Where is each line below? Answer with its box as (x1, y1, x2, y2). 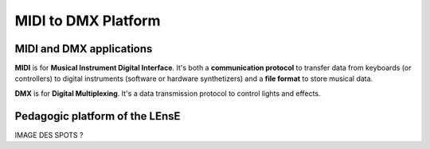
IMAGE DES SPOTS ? (14, 130, 84, 139)
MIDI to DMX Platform (14, 12, 161, 29)
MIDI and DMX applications (14, 42, 153, 55)
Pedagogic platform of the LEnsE (14, 109, 181, 123)
